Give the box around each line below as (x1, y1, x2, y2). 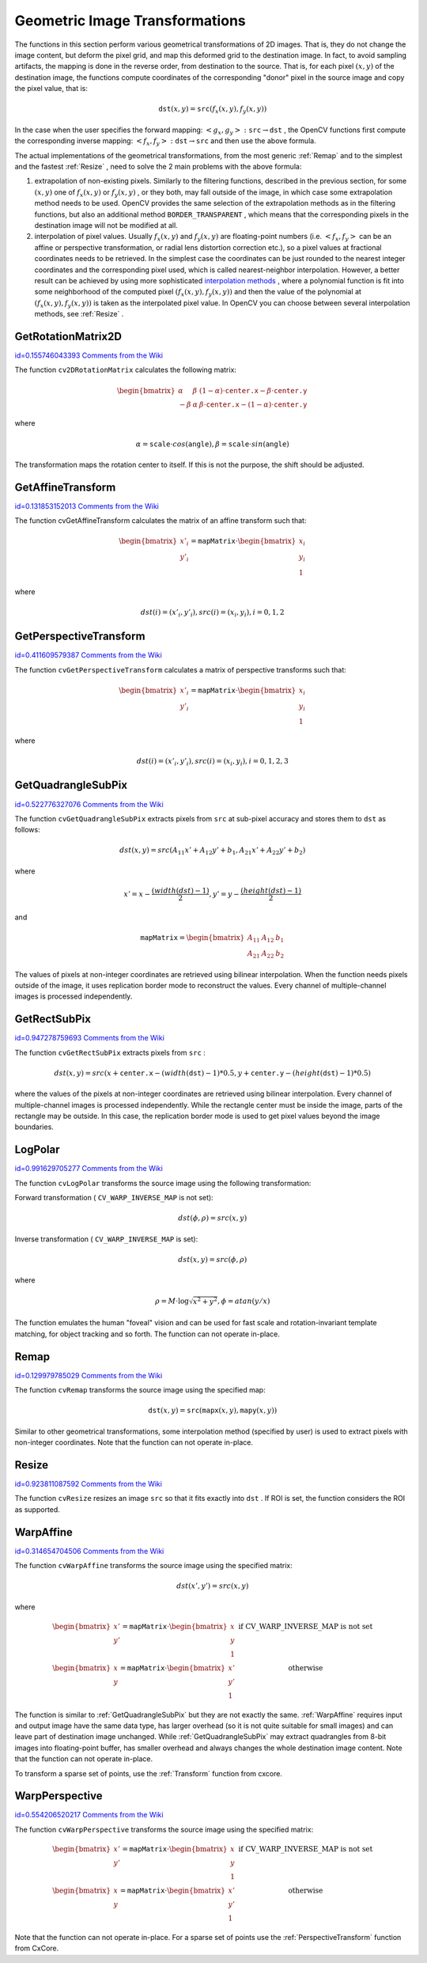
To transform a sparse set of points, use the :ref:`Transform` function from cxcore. (14, 1768, 282, 1778)
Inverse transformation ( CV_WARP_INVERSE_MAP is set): (14, 1234, 198, 1244)
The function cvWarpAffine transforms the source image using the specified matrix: (14, 1560, 293, 1570)
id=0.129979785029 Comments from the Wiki (14, 1370, 163, 1380)
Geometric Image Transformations (14, 12, 246, 29)
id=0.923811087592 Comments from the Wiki (14, 1479, 162, 1488)
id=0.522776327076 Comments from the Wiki (14, 799, 164, 809)
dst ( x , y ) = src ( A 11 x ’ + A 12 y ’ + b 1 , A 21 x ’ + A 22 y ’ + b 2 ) (119, 846, 306, 857)
